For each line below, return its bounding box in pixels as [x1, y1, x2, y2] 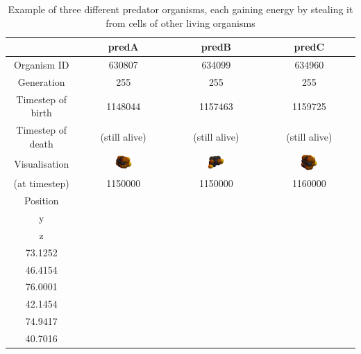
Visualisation [14, 156, 69, 170]
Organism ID [13, 57, 69, 72]
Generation [17, 74, 65, 89]
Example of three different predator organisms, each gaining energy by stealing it [8, 2, 353, 16]
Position [24, 193, 59, 208]
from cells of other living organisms [106, 15, 255, 30]
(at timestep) [13, 176, 69, 191]
